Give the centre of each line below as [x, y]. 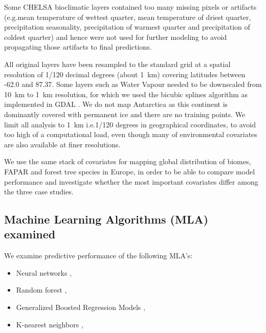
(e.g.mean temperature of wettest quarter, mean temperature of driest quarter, [128, 17]
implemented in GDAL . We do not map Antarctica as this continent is [116, 104]
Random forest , [41, 290]
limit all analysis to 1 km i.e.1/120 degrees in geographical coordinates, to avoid [130, 124]
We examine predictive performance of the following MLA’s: [98, 256]
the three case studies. [39, 192]
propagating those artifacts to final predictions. [78, 47]
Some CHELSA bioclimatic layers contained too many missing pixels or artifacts [130, 7]
